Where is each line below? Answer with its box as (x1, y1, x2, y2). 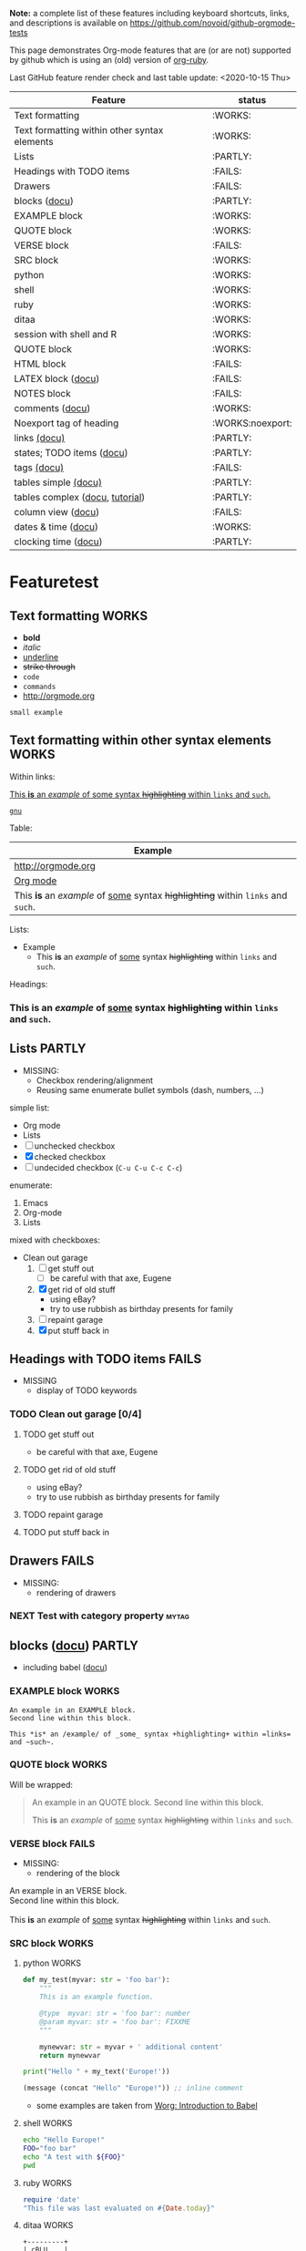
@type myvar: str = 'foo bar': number (39, 2009, 191, 2019)
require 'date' (22, 2194, 81, 2205)
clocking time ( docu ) (14, 535, 103, 548)
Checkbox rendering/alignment (36, 1075, 153, 1086)
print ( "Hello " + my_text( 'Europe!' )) (22, 2067, 170, 2077)
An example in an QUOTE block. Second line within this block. (31, 1796, 264, 1808)
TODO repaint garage (22, 1509, 104, 1520)
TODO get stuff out (22, 1429, 95, 1440)
